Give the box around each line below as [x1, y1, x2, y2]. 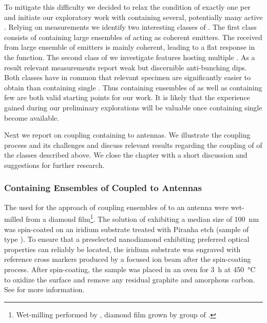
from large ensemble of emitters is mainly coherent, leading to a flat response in [4, 42, 255, 52]
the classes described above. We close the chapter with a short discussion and [4, 149, 247, 160]
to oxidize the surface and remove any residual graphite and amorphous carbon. [4, 274, 255, 284]
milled [4, 213, 24, 224]
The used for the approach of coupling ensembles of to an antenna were [4, 201, 229, 212]
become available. [4, 112, 59, 123]
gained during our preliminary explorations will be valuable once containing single [4, 102, 262, 112]
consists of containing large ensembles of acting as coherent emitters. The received [4, 31, 262, 42]
